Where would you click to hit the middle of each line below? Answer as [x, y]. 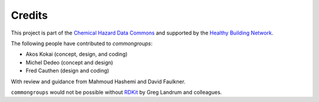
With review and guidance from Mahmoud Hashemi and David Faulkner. [98, 81]
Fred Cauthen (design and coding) [67, 71]
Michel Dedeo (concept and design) [69, 62]
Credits [30, 15]
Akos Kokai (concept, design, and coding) [77, 54]
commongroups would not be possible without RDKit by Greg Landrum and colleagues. [116, 92]
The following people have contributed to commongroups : [82, 43]
